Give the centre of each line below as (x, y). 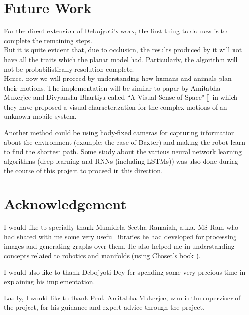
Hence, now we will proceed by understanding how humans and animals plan (118, 78)
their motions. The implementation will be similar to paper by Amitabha (112, 87)
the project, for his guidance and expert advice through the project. (104, 307)
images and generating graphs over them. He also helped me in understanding (119, 246)
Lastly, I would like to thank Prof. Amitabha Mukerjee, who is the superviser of (122, 297)
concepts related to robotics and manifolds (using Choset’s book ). (102, 255)
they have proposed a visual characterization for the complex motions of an (116, 106)
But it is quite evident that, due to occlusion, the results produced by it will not (123, 50)
